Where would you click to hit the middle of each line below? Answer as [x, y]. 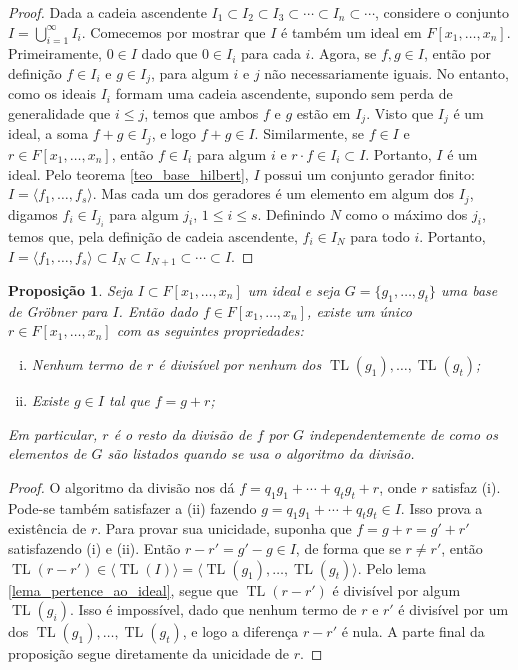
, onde [398, 486]
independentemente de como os [403, 433]
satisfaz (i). [466, 486]
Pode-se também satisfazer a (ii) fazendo [132, 507]
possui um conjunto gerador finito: [369, 173]
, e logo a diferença [240, 631]
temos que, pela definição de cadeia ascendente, [153, 235]
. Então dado [158, 310]
